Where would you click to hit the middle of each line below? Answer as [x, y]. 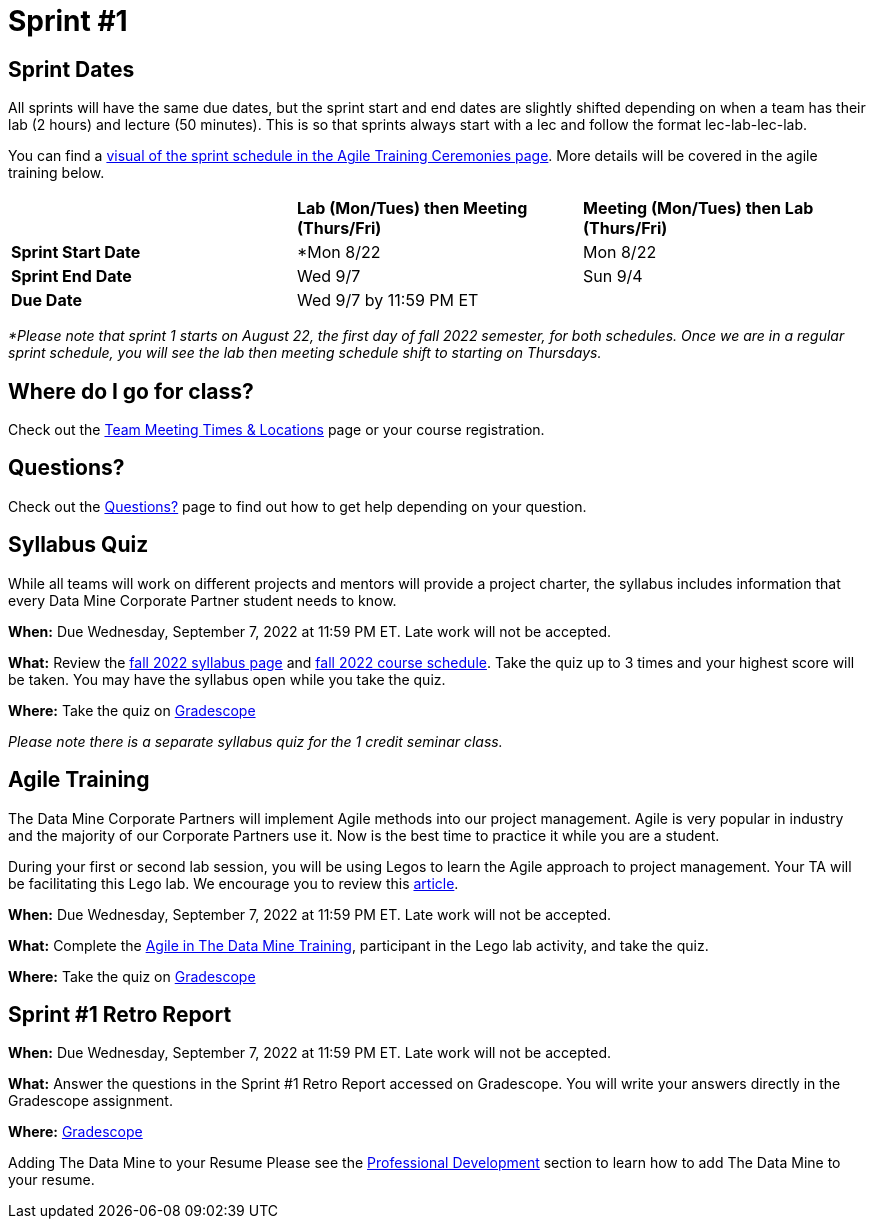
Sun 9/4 [612, 276]
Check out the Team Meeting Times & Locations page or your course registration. [276, 430]
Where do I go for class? [131, 391]
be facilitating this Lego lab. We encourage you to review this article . [233, 883]
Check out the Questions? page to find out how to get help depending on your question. [297, 506]
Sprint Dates [71, 69]
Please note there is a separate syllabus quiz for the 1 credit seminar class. [255, 741]
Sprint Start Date [76, 252]
